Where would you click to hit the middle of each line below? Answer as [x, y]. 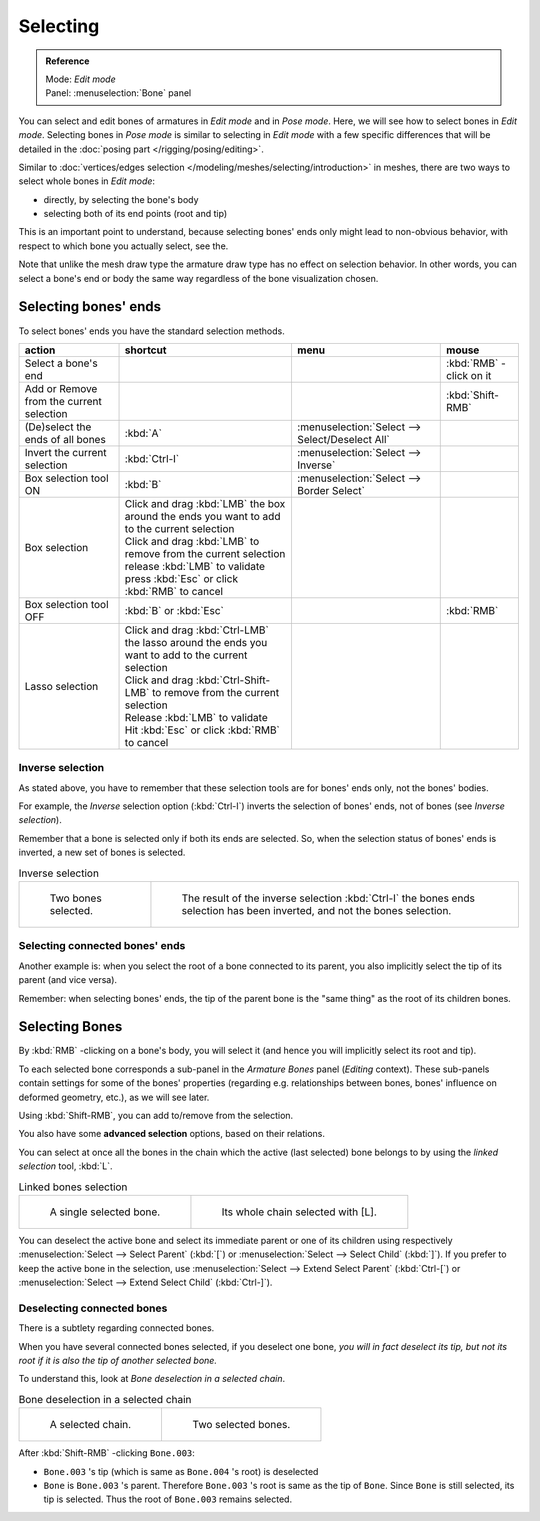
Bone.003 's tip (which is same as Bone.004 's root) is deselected [181, 1471]
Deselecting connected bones [93, 1308]
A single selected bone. [105, 1212]
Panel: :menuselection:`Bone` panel [118, 93]
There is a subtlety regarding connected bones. [116, 1328]
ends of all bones [65, 439]
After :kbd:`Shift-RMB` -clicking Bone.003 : [106, 1453]
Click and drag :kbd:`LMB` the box [205, 503]
